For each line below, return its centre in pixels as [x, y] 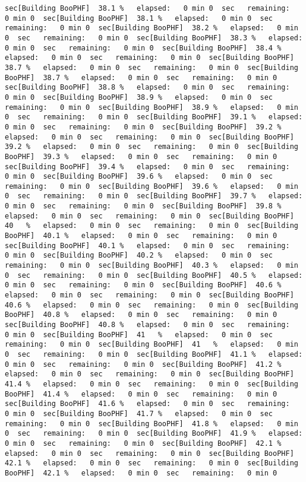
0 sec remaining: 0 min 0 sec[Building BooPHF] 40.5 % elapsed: [154, 275]
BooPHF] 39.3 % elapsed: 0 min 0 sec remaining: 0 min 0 [141, 156]
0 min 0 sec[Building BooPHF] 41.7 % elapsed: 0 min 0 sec [139, 413]
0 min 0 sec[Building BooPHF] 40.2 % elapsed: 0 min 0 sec [139, 256]
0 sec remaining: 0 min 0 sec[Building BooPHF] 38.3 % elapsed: [154, 38]
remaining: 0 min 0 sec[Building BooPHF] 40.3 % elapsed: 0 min [152, 266]
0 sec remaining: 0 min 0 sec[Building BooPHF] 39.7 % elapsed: [154, 196]
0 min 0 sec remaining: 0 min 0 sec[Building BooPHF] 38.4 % [143, 48]
